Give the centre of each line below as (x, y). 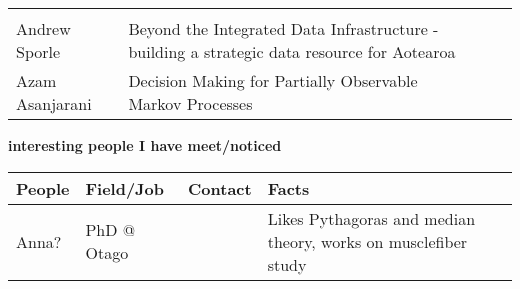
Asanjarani (54, 103)
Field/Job (125, 188)
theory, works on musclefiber (367, 241)
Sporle (38, 51)
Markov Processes (190, 103)
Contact (220, 188)
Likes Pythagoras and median (371, 218)
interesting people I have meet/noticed (145, 145)
